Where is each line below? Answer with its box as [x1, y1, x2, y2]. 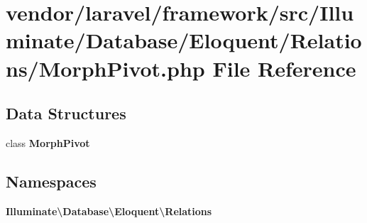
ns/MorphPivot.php [6, 53, 205, 82]
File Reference [212, 53, 356, 82]
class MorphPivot [6, 135, 90, 150]
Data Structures [6, 102, 126, 124]
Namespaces [6, 170, 97, 192]
